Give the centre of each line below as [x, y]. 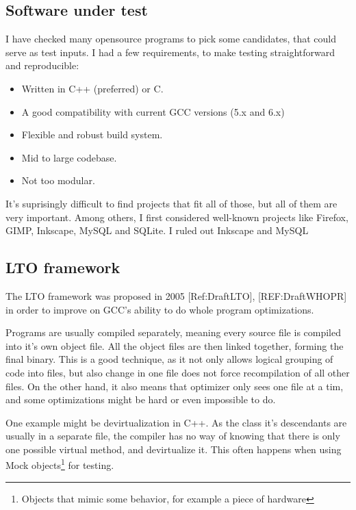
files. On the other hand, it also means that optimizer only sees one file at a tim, [175, 386]
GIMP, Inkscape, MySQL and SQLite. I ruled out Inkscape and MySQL [157, 230]
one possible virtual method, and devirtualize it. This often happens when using [174, 449]
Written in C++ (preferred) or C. [92, 88]
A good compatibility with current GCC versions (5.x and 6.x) [153, 111]
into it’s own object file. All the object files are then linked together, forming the [175, 345]
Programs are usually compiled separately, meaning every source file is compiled [174, 332]
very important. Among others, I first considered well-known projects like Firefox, [177, 217]
